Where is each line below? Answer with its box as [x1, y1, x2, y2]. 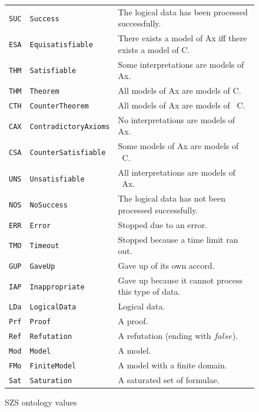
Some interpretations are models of [118, 58, 244, 70]
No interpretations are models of [118, 113, 235, 126]
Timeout [29, 242, 59, 251]
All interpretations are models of [118, 166, 235, 178]
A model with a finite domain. [118, 358, 227, 371]
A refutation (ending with [118, 329, 211, 342]
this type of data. [118, 285, 181, 298]
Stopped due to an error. [118, 218, 207, 230]
